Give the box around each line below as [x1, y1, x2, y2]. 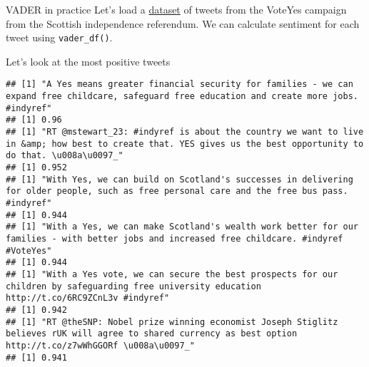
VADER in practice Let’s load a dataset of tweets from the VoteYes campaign [6, 2, 347, 16]
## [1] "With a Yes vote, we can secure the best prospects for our [6, 269, 338, 279]
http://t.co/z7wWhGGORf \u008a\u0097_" [6, 340, 195, 351]
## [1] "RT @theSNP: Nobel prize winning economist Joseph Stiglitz [6, 316, 338, 327]
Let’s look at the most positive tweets [6, 53, 171, 68]
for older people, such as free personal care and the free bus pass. [6, 186, 348, 197]
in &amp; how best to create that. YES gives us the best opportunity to [6, 138, 364, 149]
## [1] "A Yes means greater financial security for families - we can [6, 79, 353, 90]
